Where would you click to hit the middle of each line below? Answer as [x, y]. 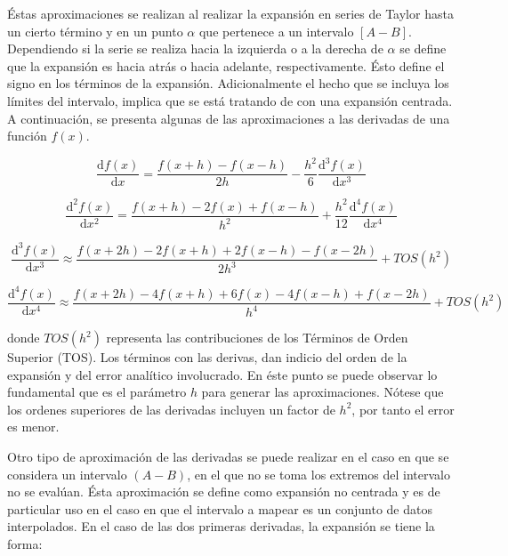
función [27, 136]
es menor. [33, 427]
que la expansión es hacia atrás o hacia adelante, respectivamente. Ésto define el [226, 65]
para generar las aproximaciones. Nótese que [323, 392]
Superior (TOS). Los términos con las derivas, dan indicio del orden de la [207, 357]
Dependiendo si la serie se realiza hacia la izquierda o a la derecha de [195, 48]
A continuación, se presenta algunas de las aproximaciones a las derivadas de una [229, 118]
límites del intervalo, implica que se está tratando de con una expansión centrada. [230, 100]
